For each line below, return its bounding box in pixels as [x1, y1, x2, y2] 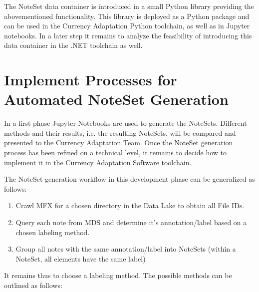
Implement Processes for [4, 69, 177, 90]
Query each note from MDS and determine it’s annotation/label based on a [15, 217, 247, 228]
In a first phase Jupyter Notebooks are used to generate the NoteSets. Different [4, 118, 247, 128]
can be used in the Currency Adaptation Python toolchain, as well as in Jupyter [4, 20, 250, 31]
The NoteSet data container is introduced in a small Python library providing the [4, 1, 254, 11]
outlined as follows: [4, 280, 62, 290]
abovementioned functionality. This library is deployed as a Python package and [4, 10, 250, 21]
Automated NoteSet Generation [4, 89, 229, 109]
